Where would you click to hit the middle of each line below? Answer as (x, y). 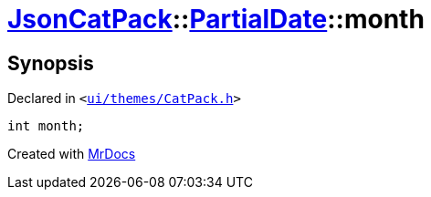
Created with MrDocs (72, 154)
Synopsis (51, 63)
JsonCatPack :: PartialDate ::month (216, 19)
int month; (46, 126)
